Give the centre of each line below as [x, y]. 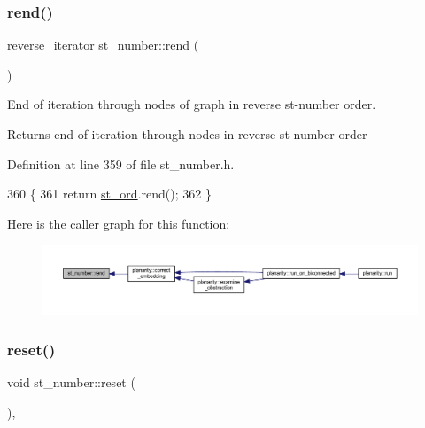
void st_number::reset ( [71, 382]
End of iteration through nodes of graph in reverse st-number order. [192, 104]
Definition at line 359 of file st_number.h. [121, 163]
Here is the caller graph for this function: [119, 223]
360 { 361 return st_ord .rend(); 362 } [109, 194]
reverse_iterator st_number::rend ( [103, 45]
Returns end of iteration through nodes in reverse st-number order [187, 134]
